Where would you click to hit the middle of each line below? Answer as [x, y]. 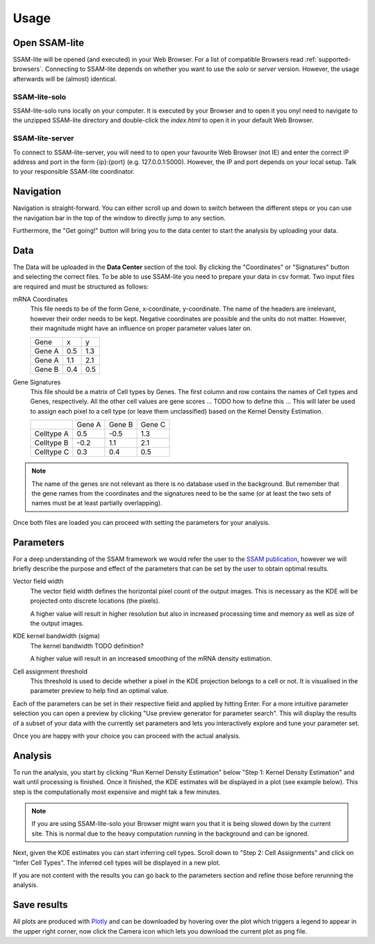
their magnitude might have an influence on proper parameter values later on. [141, 328]
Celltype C [52, 452]
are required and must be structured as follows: [81, 286]
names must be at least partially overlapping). [97, 503]
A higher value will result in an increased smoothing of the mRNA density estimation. [151, 659]
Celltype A [51, 434]
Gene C [153, 425]
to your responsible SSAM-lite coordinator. [74, 172]
